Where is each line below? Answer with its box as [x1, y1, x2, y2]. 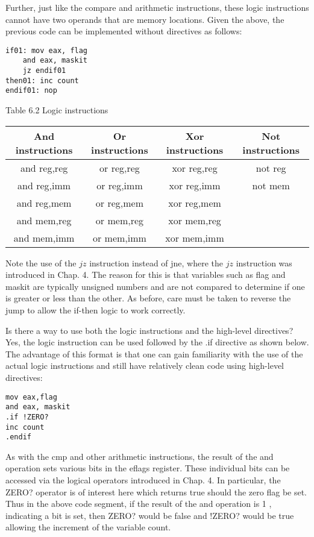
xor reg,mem [168, 195, 221, 210]
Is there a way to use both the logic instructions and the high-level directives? [5, 324, 294, 336]
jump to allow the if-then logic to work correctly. [5, 304, 186, 316]
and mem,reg [16, 213, 72, 227]
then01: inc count [5, 76, 79, 85]
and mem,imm [13, 230, 75, 245]
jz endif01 [22, 66, 66, 75]
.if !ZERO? [5, 412, 49, 421]
